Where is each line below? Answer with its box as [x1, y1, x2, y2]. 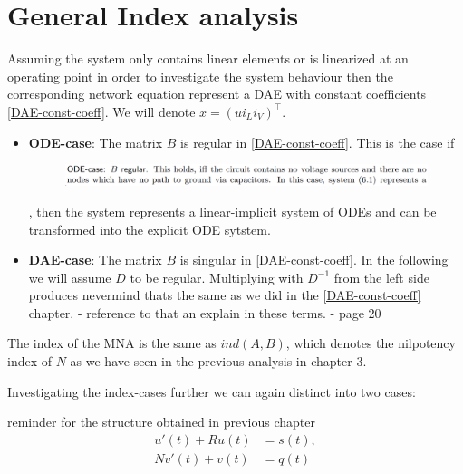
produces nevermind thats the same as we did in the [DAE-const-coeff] [28, 285, 421, 305]
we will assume [28, 267, 111, 286]
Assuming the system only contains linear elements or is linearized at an [7, 49, 409, 68]
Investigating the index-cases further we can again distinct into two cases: [7, 382, 416, 401]
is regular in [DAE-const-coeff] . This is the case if [180, 132, 455, 151]
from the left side [333, 267, 429, 286]
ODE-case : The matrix [28, 132, 163, 151]
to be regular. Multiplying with [130, 267, 304, 286]
